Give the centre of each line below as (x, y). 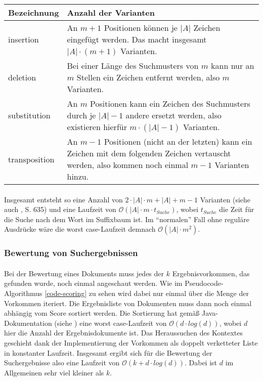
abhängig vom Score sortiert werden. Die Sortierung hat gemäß (102, 313)
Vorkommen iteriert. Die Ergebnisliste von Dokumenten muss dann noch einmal (128, 303)
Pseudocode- (204, 283)
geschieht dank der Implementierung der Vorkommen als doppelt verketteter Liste (131, 342)
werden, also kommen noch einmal (128, 165)
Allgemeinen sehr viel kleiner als (54, 372)
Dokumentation (28, 323)
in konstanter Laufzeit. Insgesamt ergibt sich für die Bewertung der (108, 352)
